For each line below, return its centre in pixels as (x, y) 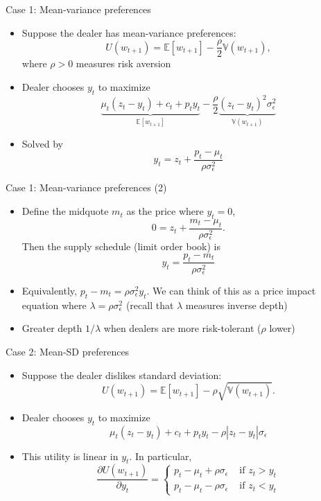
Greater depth (52, 328)
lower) (282, 328)
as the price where (165, 211)
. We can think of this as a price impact (231, 290)
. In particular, (160, 456)
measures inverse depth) (236, 305)
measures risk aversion (123, 63)
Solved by (42, 143)
